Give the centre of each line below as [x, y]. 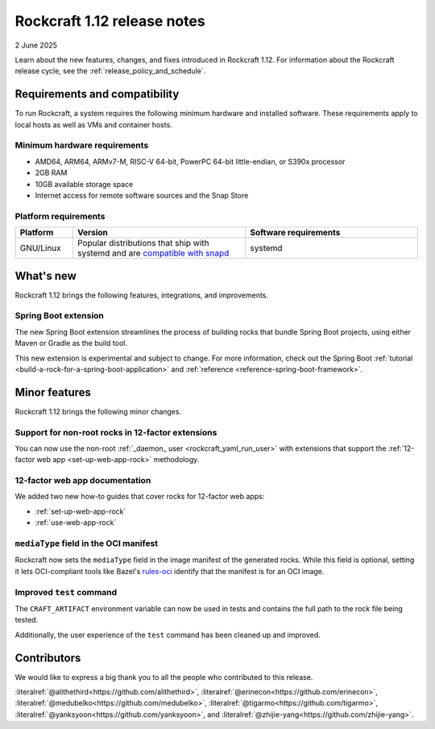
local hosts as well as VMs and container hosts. [93, 124]
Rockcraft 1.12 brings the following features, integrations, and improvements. [142, 295]
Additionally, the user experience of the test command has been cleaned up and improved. [168, 635]
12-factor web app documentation [83, 481]
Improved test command [66, 592]
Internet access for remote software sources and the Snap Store [142, 195]
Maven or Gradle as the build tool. [71, 344]
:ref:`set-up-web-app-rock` [81, 511]
